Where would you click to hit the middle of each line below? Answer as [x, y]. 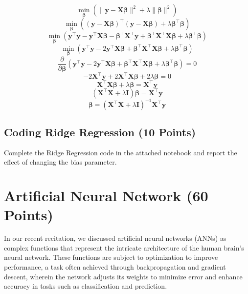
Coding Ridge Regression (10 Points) [100, 132]
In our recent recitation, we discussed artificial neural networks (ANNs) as [115, 238]
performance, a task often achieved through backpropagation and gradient [115, 266]
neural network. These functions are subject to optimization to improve [111, 257]
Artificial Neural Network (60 [106, 196]
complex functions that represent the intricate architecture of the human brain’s [124, 247]
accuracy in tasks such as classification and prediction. [86, 286]
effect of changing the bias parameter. [60, 162]
